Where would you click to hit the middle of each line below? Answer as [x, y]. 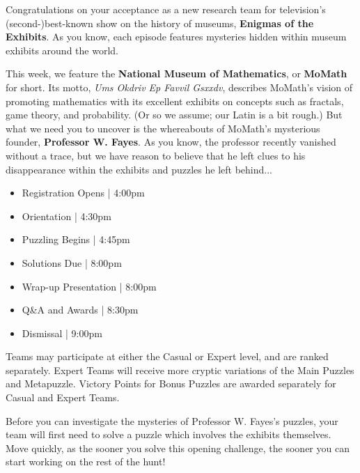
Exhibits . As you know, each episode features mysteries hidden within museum [176, 37]
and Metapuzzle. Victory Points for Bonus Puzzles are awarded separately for [171, 383]
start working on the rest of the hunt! [86, 462]
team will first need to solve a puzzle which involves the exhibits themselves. [169, 434]
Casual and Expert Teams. [63, 397]
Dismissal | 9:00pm [62, 333]
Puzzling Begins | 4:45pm [76, 239]
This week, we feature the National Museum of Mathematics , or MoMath [177, 73]
